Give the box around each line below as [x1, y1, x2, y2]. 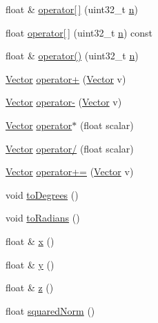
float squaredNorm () [6, 303, 95, 317]
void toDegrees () [6, 187, 79, 202]
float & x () [6, 233, 55, 248]
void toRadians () [6, 211, 80, 225]
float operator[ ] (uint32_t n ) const [6, 25, 152, 39]
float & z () [6, 280, 54, 295]
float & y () [6, 257, 55, 271]
